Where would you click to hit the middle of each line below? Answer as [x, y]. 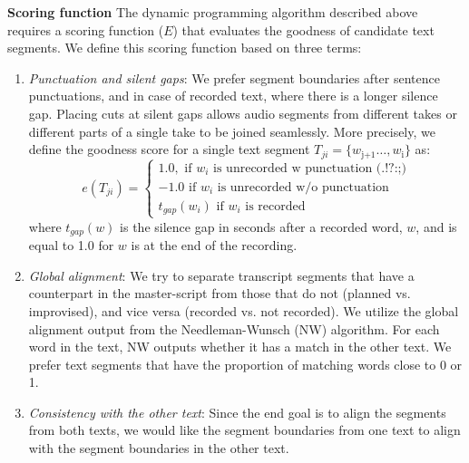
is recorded [275, 206]
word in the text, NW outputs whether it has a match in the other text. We [240, 347]
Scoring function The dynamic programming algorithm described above [213, 12]
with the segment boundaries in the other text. [159, 448]
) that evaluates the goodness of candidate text [303, 29]
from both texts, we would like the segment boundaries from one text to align [244, 430]
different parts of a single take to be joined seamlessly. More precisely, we [232, 131]
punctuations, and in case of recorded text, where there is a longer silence [233, 96]
